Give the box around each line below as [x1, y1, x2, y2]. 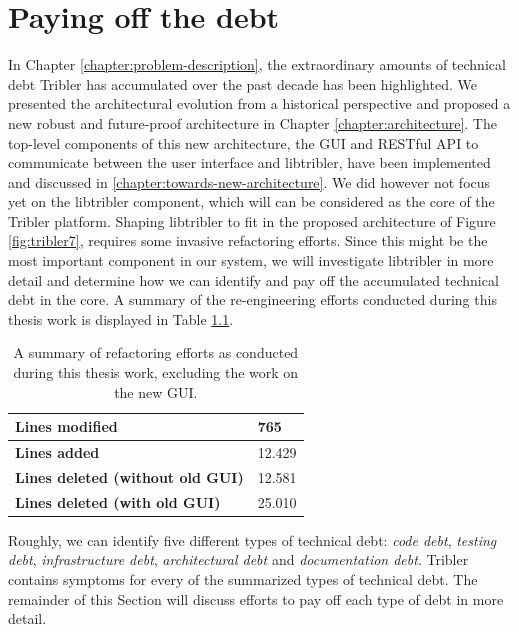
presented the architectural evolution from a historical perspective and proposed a [8, 93, 511, 114]
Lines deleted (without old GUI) [15, 466, 244, 487]
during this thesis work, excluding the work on [13, 362, 299, 383]
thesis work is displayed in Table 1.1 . [8, 308, 234, 329]
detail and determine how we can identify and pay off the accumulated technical [8, 269, 499, 290]
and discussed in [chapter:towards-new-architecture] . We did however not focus [8, 171, 491, 192]
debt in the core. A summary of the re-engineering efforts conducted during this [8, 289, 497, 310]
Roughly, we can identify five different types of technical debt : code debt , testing [8, 529, 497, 550]
